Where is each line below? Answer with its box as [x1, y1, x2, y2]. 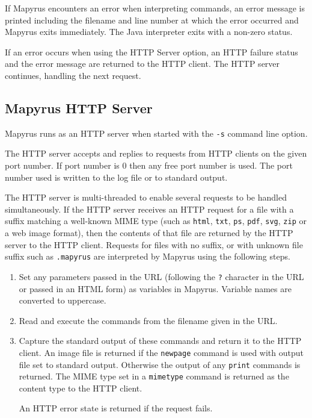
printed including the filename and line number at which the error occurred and [5, 13, 299, 26]
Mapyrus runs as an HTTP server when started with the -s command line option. [5, 126, 308, 139]
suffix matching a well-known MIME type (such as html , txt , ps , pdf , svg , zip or [5, 214, 307, 227]
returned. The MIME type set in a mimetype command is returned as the [19, 370, 289, 382]
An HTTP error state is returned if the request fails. [19, 402, 213, 414]
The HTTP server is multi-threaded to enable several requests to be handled [5, 191, 287, 204]
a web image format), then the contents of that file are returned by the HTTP [5, 226, 293, 239]
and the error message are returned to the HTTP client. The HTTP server [5, 57, 280, 70]
